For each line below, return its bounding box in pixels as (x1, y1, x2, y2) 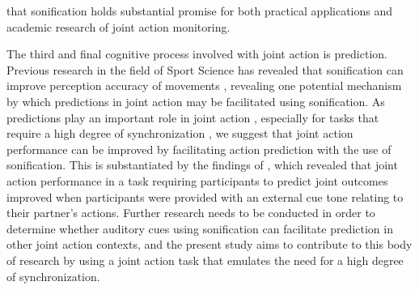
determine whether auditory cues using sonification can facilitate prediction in (6, 220, 393, 237)
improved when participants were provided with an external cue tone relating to (6, 188, 404, 205)
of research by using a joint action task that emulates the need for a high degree (6, 251, 404, 268)
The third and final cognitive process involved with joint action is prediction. (6, 45, 387, 62)
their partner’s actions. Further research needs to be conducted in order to (6, 204, 375, 221)
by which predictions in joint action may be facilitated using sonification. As (6, 92, 385, 109)
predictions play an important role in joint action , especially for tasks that (6, 109, 379, 126)
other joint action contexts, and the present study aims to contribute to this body (6, 236, 413, 253)
